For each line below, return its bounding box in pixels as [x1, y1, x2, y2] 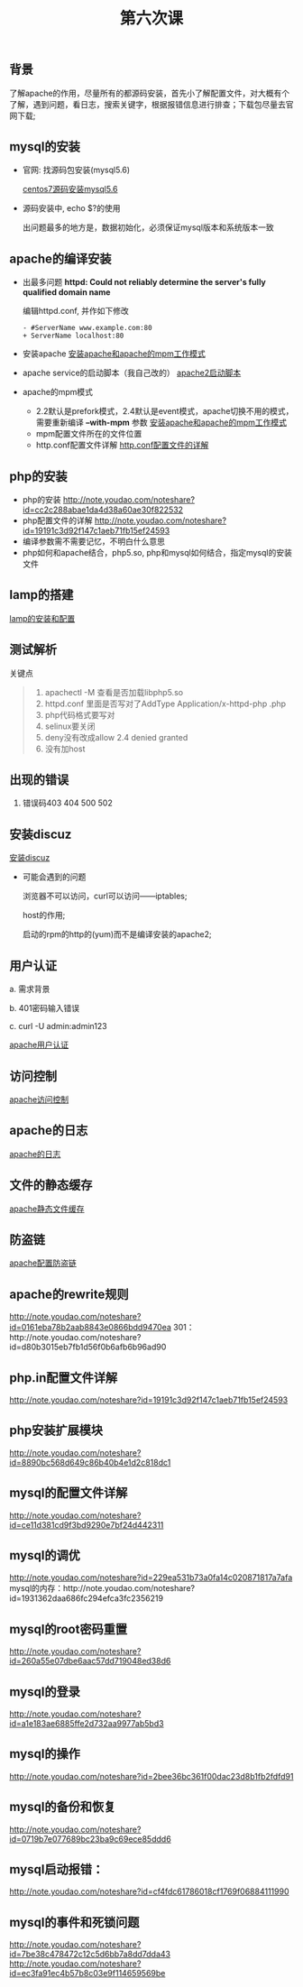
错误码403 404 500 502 [22, 797, 113, 808]
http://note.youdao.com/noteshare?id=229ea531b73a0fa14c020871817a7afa [9, 1572, 293, 1583]
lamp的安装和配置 [9, 612, 76, 623]
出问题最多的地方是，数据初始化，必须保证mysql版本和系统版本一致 [22, 222, 275, 233]
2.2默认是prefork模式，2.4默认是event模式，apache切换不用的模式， [35, 406, 294, 417]
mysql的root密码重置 [9, 1621, 128, 1637]
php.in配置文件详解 [9, 1370, 118, 1385]
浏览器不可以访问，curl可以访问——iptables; [22, 890, 188, 902]
